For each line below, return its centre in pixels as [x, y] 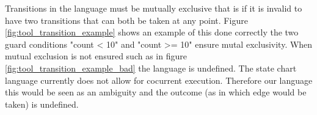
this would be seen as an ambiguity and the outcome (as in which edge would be [156, 92]
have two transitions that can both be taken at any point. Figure [126, 20]
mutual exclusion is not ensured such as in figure [96, 56]
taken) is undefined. [42, 104]
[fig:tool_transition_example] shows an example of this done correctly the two [152, 32]
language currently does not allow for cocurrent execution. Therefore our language [159, 80]
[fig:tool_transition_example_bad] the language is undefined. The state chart [151, 68]
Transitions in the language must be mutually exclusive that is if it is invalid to [154, 8]
